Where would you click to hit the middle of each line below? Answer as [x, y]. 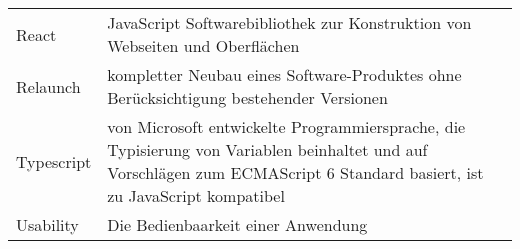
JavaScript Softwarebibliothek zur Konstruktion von [289, 22]
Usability [47, 224]
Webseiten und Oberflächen [203, 45]
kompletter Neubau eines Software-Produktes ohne [284, 74]
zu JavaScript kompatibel [196, 195]
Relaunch [48, 86]
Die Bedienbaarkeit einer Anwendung [237, 224]
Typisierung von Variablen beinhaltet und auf [267, 149]
